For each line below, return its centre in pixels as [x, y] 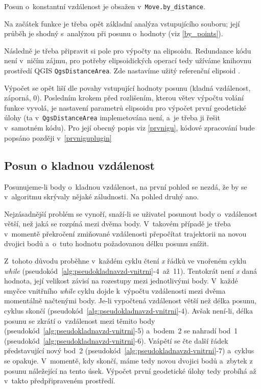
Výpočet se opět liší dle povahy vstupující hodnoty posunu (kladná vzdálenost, [127, 87]
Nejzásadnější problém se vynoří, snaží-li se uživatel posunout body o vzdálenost [131, 213]
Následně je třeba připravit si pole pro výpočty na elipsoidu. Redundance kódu [128, 50]
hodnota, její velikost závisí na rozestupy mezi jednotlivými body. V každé [121, 281]
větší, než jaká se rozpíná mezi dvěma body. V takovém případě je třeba [117, 224]
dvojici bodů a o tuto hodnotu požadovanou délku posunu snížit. [107, 243]
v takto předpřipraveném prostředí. [60, 381]
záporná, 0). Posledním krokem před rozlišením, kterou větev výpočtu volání [124, 98]
